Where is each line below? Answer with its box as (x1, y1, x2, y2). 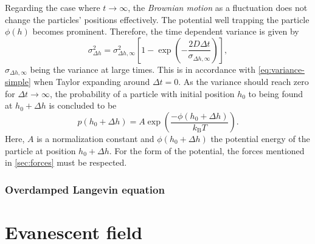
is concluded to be (49, 99, 117, 112)
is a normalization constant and (36, 132, 154, 145)
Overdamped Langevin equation (5, 181, 165, 197)
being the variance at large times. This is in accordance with (30, 63, 255, 75)
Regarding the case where (5, 1, 100, 13)
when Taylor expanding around (33, 75, 150, 88)
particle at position (5, 144, 76, 157)
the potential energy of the (210, 132, 310, 145)
